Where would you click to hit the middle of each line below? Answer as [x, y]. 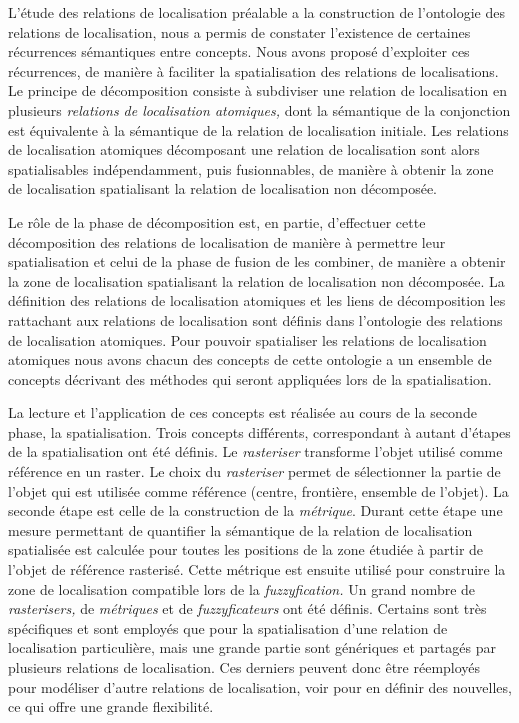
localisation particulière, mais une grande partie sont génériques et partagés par [252, 647]
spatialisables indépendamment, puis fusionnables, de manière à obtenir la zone [251, 168]
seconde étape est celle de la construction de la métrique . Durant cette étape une [255, 510]
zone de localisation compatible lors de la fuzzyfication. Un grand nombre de [242, 588]
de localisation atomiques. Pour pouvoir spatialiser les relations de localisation [247, 339]
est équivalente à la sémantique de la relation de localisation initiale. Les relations [258, 129]
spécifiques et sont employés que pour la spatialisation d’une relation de [228, 627]
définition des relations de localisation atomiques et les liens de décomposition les [257, 300]
